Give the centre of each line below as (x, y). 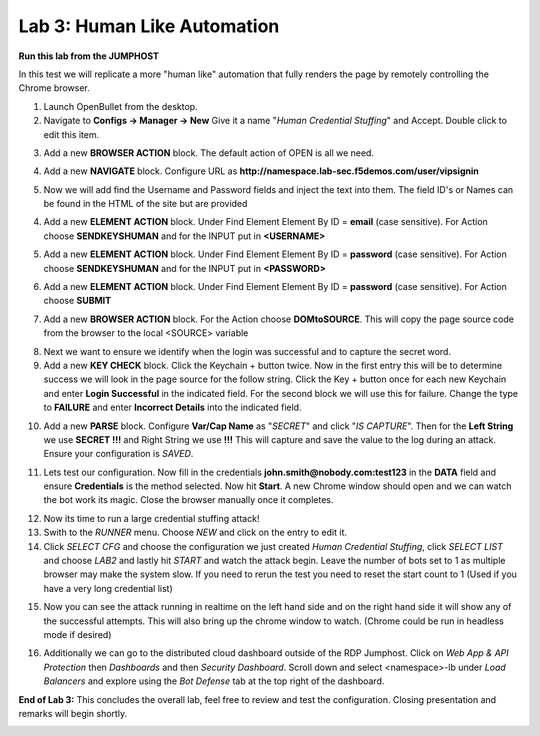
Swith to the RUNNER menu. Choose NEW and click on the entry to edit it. (195, 532)
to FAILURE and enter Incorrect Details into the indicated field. (172, 407)
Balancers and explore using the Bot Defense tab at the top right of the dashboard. (214, 681)
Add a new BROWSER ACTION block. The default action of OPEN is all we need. (209, 152)
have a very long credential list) (108, 588)
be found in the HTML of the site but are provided (145, 204)
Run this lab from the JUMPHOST (89, 56)
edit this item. (71, 134)
